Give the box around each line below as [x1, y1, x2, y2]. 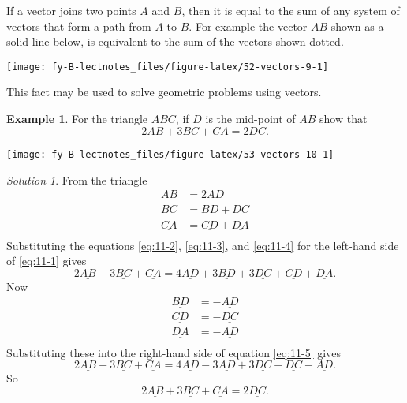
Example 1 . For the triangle [6, 110, 148, 127]
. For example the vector [189, 17, 308, 34]
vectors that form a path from [6, 17, 151, 34]
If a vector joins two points [6, 2, 136, 18]
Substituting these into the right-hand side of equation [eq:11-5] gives [6, 344, 341, 360]
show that [319, 110, 368, 127]
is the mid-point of [205, 110, 296, 127]
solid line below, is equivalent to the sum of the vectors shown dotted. [6, 33, 344, 50]
